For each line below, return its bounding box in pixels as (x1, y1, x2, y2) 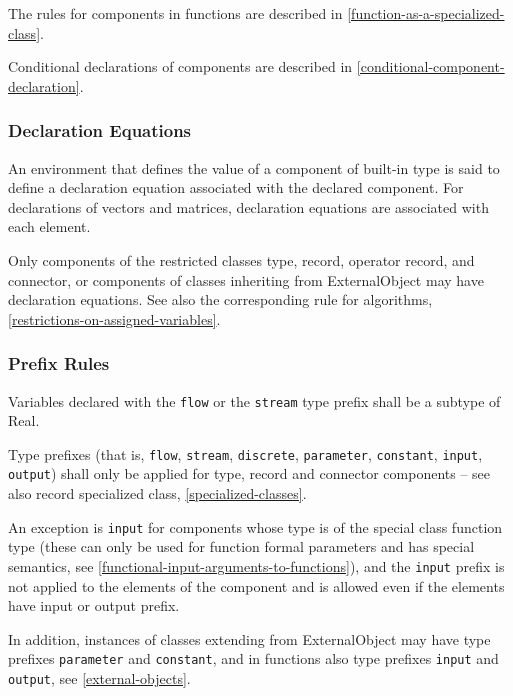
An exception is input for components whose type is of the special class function (8, 516, 503, 537)
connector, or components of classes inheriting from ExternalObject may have (8, 269, 484, 290)
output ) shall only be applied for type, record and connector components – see (8, 463, 491, 484)
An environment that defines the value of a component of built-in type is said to (8, 157, 500, 178)
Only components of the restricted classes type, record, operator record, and (8, 249, 475, 270)
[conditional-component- (356, 56, 505, 77)
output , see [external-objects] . (8, 668, 191, 689)
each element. (8, 216, 91, 237)
